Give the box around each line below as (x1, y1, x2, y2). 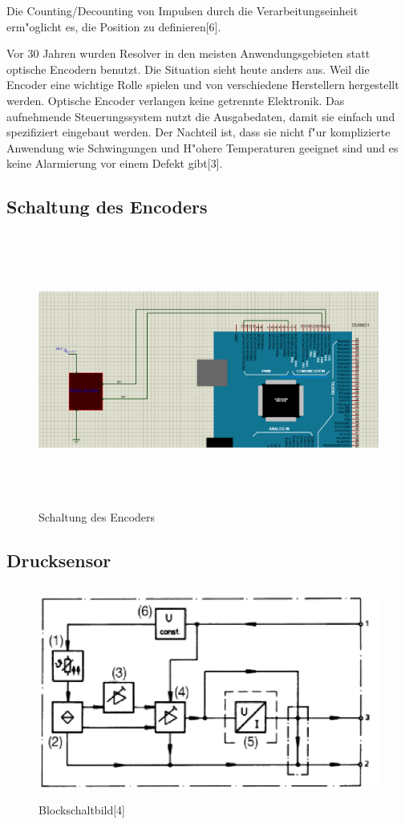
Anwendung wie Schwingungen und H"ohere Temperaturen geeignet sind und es (6, 139, 399, 156)
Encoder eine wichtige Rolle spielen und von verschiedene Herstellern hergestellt (6, 76, 399, 93)
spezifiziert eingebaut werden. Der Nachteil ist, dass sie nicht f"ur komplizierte (6, 124, 391, 140)
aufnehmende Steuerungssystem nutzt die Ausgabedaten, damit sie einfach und (6, 108, 395, 124)
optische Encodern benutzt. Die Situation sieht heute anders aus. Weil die (6, 60, 370, 77)
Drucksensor (6, 547, 111, 572)
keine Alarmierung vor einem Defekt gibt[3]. (6, 155, 223, 172)
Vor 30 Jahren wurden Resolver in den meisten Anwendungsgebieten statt (6, 45, 371, 62)
